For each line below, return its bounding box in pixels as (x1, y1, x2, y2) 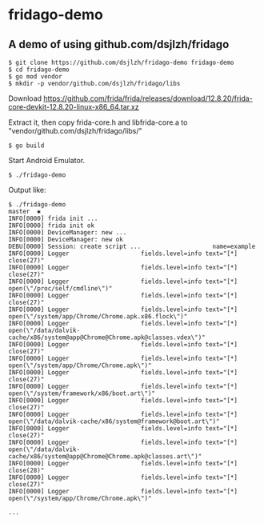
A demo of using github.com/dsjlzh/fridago (8, 38, 230, 51)
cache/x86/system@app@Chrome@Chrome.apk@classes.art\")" (8, 453, 202, 461)
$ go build (8, 142, 45, 150)
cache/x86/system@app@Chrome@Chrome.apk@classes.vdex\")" (8, 333, 206, 341)
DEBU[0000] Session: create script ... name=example (8, 242, 256, 250)
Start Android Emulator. (8, 156, 86, 165)
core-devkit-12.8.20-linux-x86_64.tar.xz (8, 102, 139, 111)
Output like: (8, 186, 46, 194)
